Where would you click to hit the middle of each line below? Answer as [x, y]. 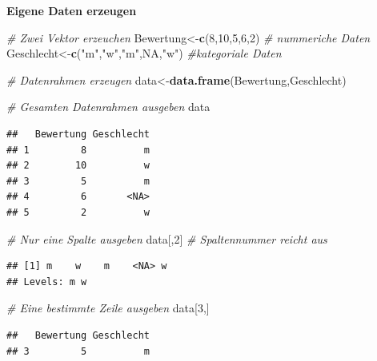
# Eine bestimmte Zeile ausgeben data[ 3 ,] [108, 308]
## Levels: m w [47, 282]
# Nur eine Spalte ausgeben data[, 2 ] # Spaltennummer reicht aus [167, 238]
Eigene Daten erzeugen [72, 10]
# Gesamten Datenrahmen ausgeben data [108, 107]
